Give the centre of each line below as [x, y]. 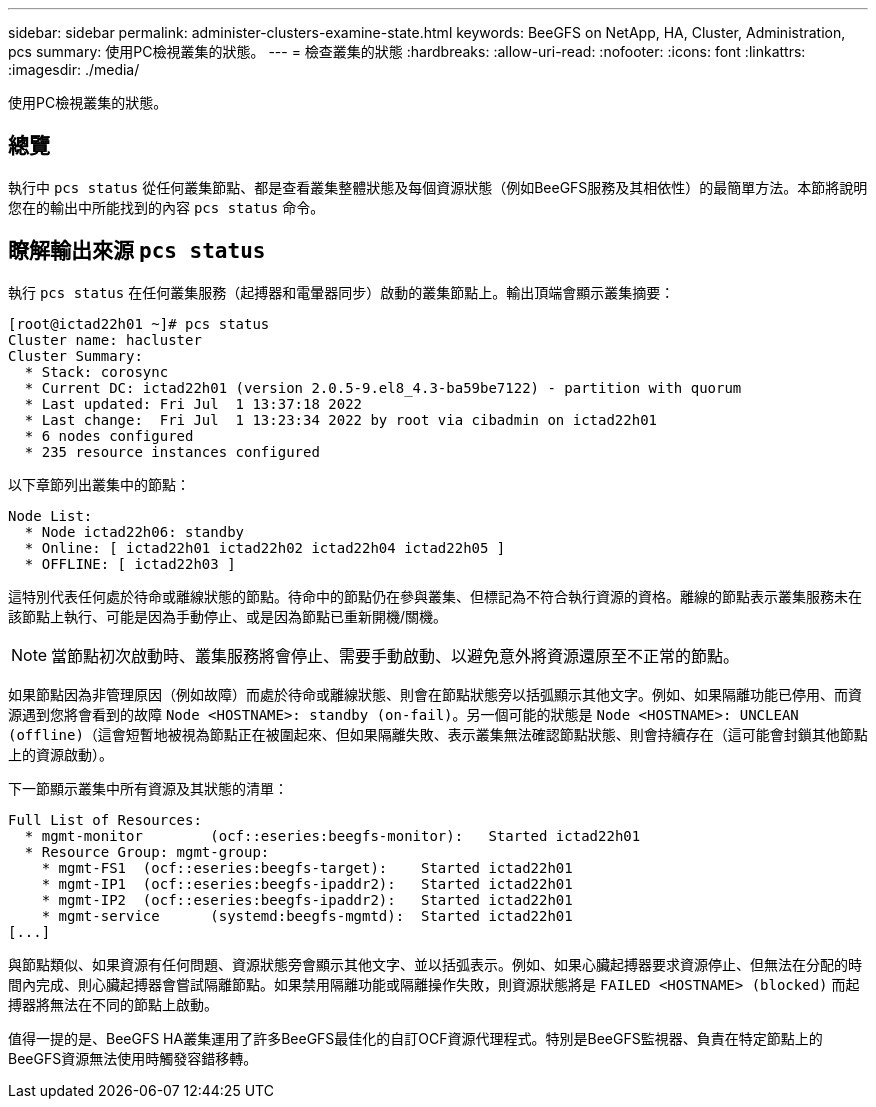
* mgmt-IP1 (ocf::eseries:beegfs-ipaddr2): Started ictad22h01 [307, 883]
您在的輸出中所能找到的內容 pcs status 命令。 [166, 207]
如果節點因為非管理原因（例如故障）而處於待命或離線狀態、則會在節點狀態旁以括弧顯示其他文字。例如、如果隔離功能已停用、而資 [435, 694]
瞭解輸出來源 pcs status [137, 251]
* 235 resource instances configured [172, 451]
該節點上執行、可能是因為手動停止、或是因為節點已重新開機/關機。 [228, 616]
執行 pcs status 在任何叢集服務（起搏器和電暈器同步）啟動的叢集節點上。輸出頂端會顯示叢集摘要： [341, 292]
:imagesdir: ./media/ [74, 69]
